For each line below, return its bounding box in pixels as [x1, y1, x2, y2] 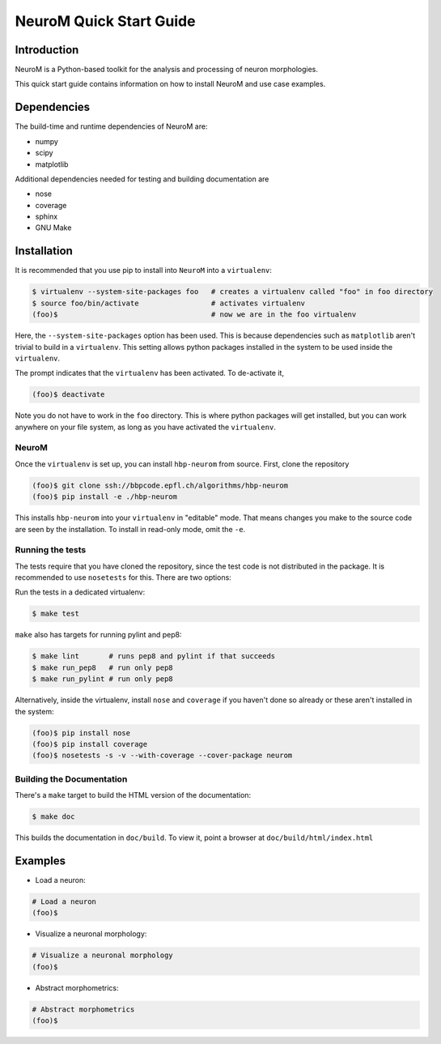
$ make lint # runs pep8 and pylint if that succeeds [32, 652, 276, 661]
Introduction [15, 43, 79, 57]
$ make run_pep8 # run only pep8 [32, 663, 173, 672]
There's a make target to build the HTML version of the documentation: [15, 790, 252, 800]
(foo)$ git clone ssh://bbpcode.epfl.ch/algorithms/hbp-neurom [32, 480, 289, 490]
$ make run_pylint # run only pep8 [32, 675, 173, 684]
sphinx [35, 211, 58, 222]
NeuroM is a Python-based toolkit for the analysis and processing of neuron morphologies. [15, 65, 319, 75]
